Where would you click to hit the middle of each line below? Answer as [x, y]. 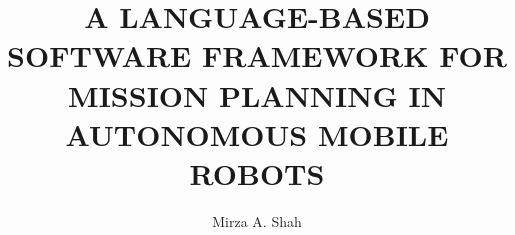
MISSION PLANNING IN [257, 94]
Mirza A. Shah [257, 220]
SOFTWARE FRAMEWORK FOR [257, 55]
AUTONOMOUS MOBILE [257, 133]
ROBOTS [257, 172]
